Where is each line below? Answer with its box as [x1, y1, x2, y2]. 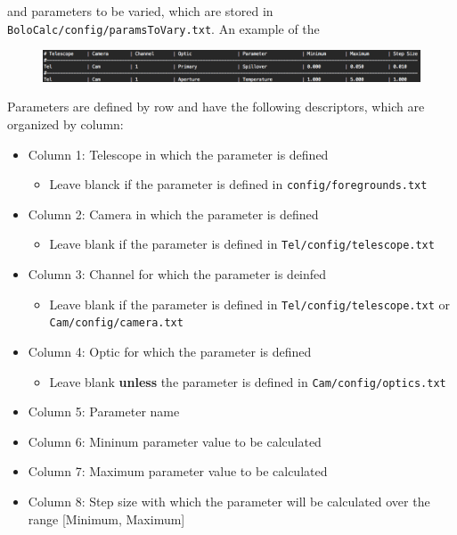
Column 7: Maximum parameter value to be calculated [28, 462, 328, 481]
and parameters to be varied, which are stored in [7, 2, 273, 20]
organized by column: [7, 115, 124, 134]
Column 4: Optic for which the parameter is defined [28, 342, 312, 361]
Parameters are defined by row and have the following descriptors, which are [7, 97, 425, 116]
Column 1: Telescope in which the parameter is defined [28, 144, 329, 163]
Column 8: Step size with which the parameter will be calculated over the [28, 492, 430, 511]
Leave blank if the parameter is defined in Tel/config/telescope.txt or [49, 294, 451, 313]
